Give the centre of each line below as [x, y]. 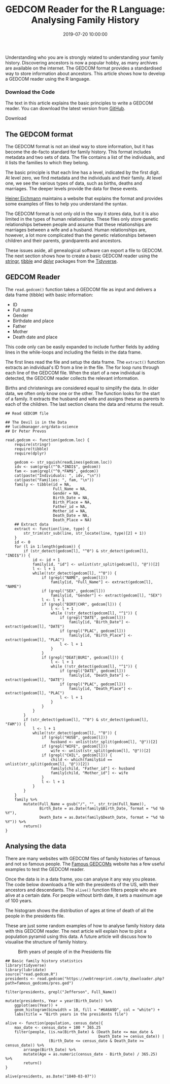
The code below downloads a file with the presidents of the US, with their [82, 884]
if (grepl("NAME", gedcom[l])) [75, 578]
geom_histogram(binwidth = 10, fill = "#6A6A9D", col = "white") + [87, 1010]
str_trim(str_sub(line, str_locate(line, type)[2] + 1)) [85, 533]
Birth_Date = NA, [71, 498]
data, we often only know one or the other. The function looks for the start [82, 393]
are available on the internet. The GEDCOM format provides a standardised [84, 68]
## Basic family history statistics [44, 961]
